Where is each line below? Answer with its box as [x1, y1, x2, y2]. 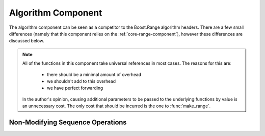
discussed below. [9, 38, 44, 44]
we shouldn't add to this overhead [47, 78, 116, 84]
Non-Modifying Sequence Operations [9, 118, 127, 126]
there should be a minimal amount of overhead [47, 71, 142, 78]
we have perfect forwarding [47, 85, 103, 91]
